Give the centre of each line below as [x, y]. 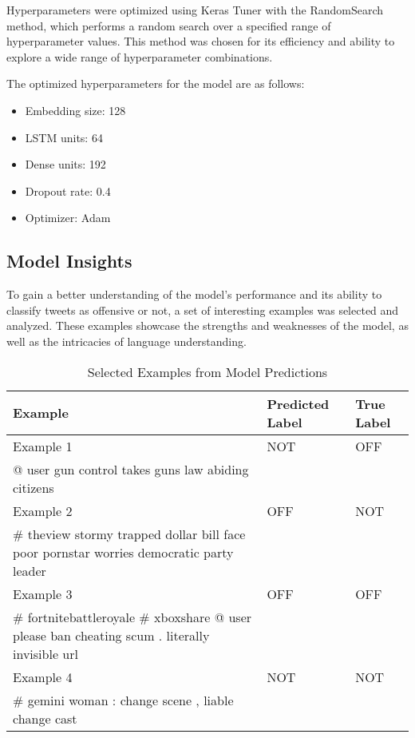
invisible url [45, 653]
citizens [34, 487]
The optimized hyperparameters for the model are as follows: [156, 83]
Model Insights [69, 261]
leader [30, 570]
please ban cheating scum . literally [111, 635]
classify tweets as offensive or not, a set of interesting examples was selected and [203, 309]
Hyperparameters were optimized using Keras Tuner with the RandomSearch [195, 10]
